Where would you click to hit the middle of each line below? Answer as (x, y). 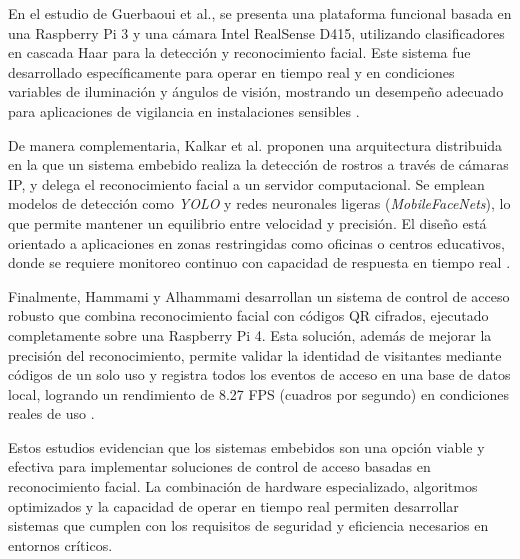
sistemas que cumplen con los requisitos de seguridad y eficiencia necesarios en (248, 525)
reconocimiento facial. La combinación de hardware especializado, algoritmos (243, 486)
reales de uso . (51, 413)
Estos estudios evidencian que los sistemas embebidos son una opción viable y (246, 446)
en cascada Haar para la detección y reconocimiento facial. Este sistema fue (239, 52)
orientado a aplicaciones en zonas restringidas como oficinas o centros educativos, (256, 242)
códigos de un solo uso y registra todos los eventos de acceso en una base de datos (259, 374)
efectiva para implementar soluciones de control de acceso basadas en (219, 466)
